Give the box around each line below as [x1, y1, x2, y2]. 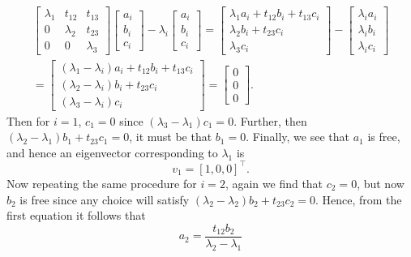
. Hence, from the [315, 191, 402, 208]
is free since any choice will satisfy [19, 191, 190, 208]
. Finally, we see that [246, 128, 349, 145]
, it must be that [129, 128, 212, 145]
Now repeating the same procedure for [6, 174, 197, 191]
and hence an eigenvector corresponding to [6, 143, 218, 161]
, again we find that [225, 174, 323, 191]
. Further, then [233, 112, 307, 129]
